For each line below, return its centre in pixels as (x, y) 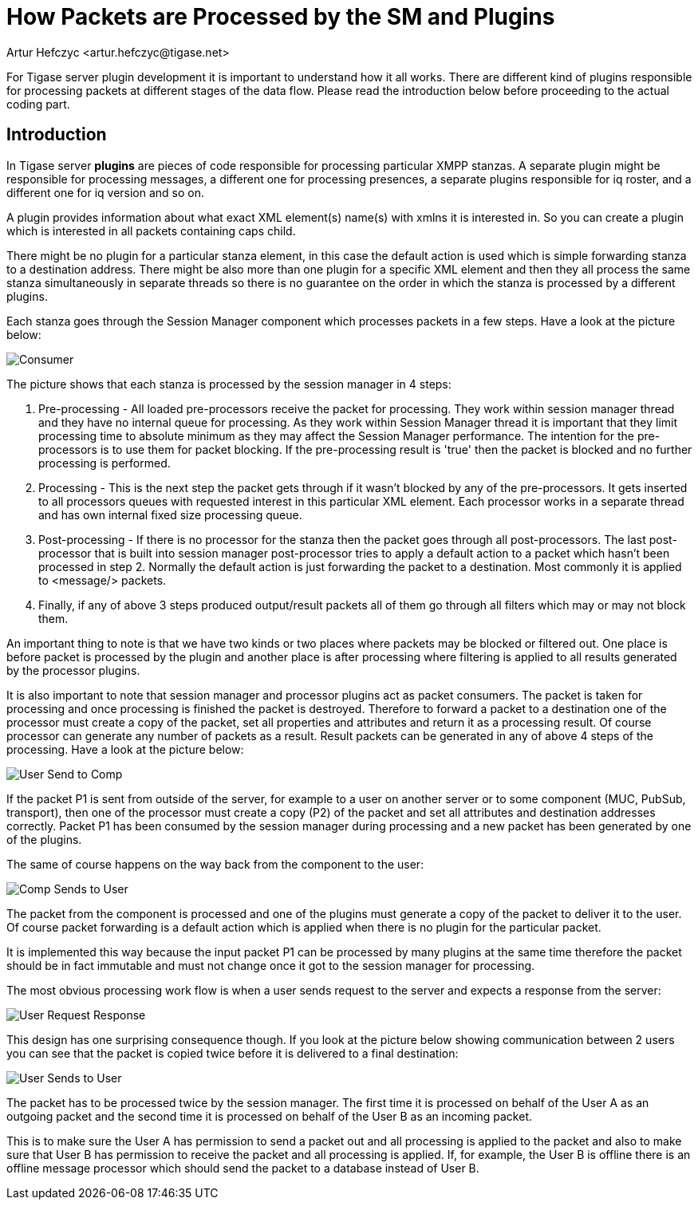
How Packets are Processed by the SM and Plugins (281, 17)
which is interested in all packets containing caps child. (151, 231)
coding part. (38, 104)
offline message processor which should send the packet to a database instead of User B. (243, 1168)
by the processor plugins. (73, 670)
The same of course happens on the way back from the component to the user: (215, 864)
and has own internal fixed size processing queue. (170, 514)
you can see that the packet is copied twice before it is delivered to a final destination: (233, 1053)
